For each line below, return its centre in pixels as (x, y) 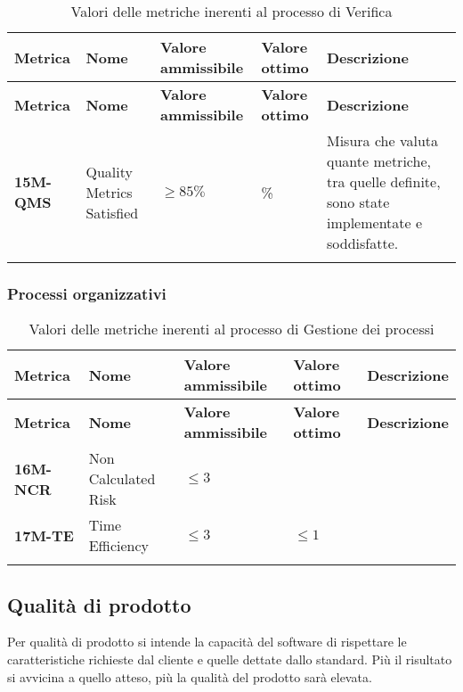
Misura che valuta (383, 140)
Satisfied (112, 212)
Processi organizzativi (87, 293)
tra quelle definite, (384, 181)
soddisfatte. (363, 243)
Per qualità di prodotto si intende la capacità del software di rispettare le (207, 642)
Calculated (122, 479)
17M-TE (44, 535)
